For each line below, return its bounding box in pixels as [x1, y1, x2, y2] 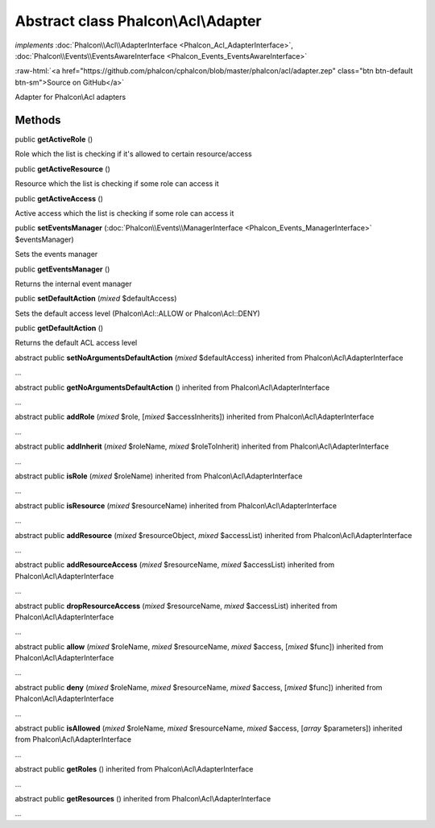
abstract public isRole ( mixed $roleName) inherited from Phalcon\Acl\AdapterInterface [14, 471, 303, 481]
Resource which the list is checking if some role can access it [14, 179, 219, 188]
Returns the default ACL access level [14, 338, 138, 348]
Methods [14, 113, 61, 126]
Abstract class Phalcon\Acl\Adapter [14, 12, 262, 30]
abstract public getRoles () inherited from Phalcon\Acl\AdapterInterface [14, 764, 254, 774]
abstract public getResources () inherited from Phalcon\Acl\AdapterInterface [14, 793, 271, 803]
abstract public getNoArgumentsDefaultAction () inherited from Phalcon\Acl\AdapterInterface [14, 383, 330, 392]
